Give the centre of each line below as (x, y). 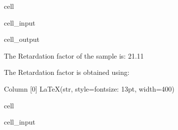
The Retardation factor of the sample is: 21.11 (74, 55)
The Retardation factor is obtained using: (67, 72)
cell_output (22, 39)
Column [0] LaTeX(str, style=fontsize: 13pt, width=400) (89, 88)
